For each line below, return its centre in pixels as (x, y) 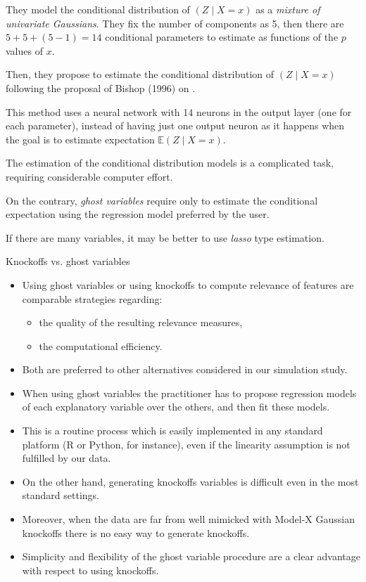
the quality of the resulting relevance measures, (141, 322)
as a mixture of (288, 9)
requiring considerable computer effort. (89, 176)
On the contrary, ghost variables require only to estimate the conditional (162, 200)
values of (24, 50)
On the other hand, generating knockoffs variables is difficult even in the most (190, 481)
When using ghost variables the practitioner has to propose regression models (189, 393)
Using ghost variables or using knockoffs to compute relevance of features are (188, 284)
